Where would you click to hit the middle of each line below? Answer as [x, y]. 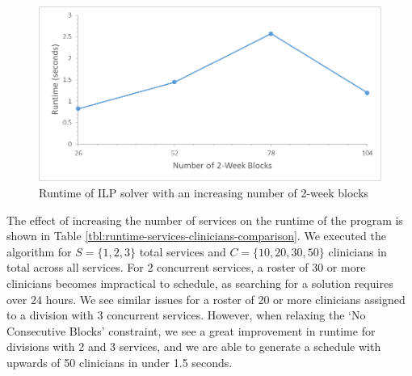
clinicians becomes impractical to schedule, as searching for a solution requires [200, 283]
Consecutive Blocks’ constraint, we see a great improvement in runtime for [191, 330]
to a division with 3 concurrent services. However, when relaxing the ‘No [186, 315]
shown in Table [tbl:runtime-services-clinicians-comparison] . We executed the [196, 236]
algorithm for [39, 251]
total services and [183, 251]
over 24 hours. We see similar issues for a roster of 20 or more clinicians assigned [206, 299]
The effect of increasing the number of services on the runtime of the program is [205, 220]
